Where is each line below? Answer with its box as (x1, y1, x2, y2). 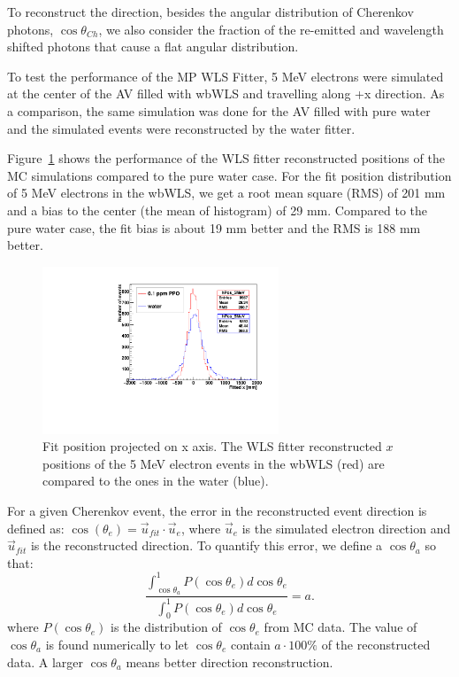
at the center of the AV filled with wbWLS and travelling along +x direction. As (7, 84, 445, 103)
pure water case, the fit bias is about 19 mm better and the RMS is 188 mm (7, 218, 421, 237)
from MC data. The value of (264, 618, 417, 636)
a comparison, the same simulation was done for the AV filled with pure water (7, 101, 431, 120)
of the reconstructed (321, 634, 431, 653)
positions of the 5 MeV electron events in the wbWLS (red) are (42, 454, 385, 472)
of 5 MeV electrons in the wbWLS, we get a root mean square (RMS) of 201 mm (7, 183, 446, 202)
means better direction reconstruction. (126, 652, 333, 671)
